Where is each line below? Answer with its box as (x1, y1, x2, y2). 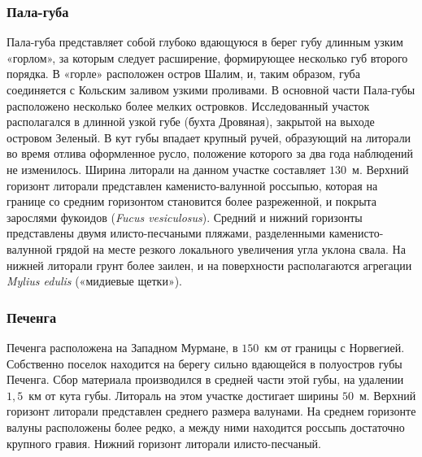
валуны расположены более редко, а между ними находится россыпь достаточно (7, 418, 405, 435)
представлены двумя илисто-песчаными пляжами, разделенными (7, 224, 325, 242)
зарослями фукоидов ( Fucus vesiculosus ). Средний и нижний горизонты (7, 208, 363, 225)
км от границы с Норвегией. (264, 338, 405, 355)
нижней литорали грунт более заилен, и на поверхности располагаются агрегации (7, 256, 412, 273)
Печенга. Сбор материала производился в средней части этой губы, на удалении (7, 371, 404, 388)
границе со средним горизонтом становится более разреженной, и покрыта (7, 193, 377, 210)
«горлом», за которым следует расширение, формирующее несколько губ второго (7, 49, 408, 66)
